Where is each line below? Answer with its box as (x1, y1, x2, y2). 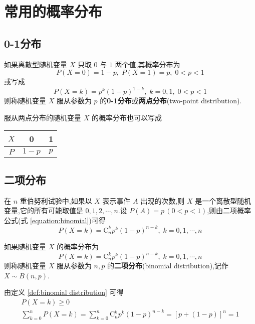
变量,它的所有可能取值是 (4, 205, 83, 216)
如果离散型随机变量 (4, 59, 67, 69)
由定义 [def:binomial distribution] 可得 (4, 287, 124, 297)
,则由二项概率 (207, 205, 251, 216)
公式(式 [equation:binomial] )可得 (4, 215, 106, 225)
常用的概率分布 (4, 1, 103, 22)
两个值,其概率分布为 (115, 59, 180, 69)
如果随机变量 (4, 241, 46, 251)
